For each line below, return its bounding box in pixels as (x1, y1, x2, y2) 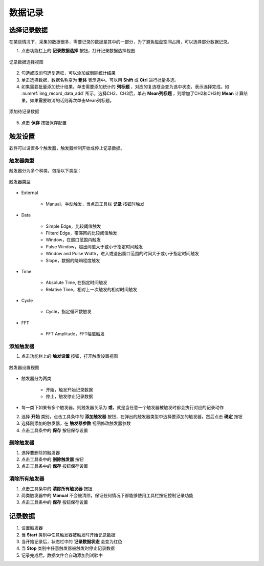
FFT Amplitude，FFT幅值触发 (45, 331, 105, 337)
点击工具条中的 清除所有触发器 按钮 (21, 485, 92, 491)
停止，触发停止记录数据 (45, 393, 93, 399)
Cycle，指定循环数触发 (45, 308, 92, 315)
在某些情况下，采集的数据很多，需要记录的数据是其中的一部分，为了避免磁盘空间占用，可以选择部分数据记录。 (9, 39, 232, 45)
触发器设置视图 (9, 364, 39, 370)
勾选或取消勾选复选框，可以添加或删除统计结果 (21, 70, 116, 76)
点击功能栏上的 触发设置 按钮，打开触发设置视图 (21, 353, 118, 359)
